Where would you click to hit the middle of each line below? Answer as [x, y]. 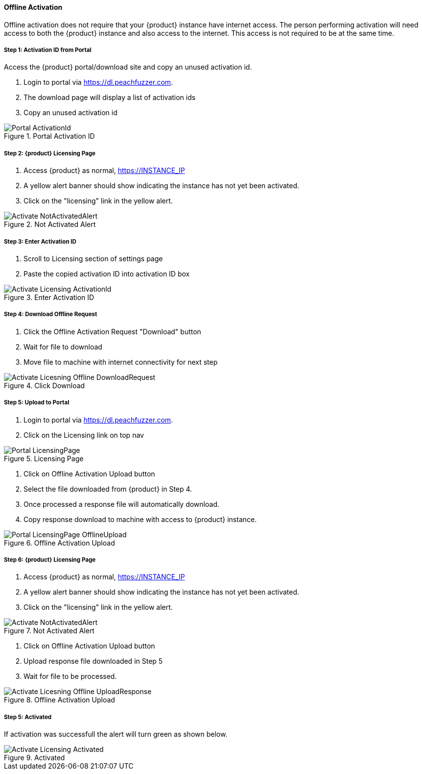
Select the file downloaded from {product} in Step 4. [108, 489]
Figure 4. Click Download [45, 385]
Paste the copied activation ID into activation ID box [107, 274]
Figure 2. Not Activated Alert [50, 225]
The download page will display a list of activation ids [110, 98]
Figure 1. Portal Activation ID [49, 136]
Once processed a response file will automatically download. [121, 504]
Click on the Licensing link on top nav [84, 435]
